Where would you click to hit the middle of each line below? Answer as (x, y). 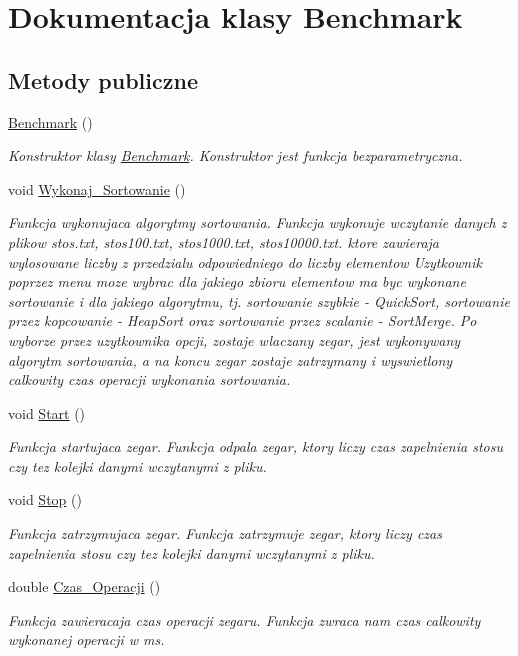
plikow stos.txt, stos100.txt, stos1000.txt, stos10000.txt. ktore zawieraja (224, 241)
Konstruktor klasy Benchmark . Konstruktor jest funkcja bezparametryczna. (235, 155)
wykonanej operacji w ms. (86, 639)
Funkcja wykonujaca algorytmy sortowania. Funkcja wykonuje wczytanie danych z (257, 222)
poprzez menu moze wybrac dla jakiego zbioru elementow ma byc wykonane (237, 281)
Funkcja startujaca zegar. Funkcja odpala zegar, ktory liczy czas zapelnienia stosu (255, 446)
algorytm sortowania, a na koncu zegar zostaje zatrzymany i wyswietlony (230, 359)
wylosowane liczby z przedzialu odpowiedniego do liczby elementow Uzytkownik (245, 261)
